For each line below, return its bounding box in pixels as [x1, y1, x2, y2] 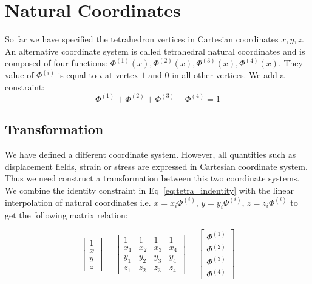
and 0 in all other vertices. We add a [148, 69, 285, 81]
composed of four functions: [5, 56, 107, 69]
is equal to [58, 69, 97, 81]
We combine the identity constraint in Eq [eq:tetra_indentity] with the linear [5, 183, 294, 196]
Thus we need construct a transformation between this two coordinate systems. [5, 172, 300, 184]
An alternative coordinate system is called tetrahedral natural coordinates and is [5, 44, 305, 57]
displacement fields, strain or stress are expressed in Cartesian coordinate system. [5, 160, 308, 172]
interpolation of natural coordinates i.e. [5, 195, 151, 208]
